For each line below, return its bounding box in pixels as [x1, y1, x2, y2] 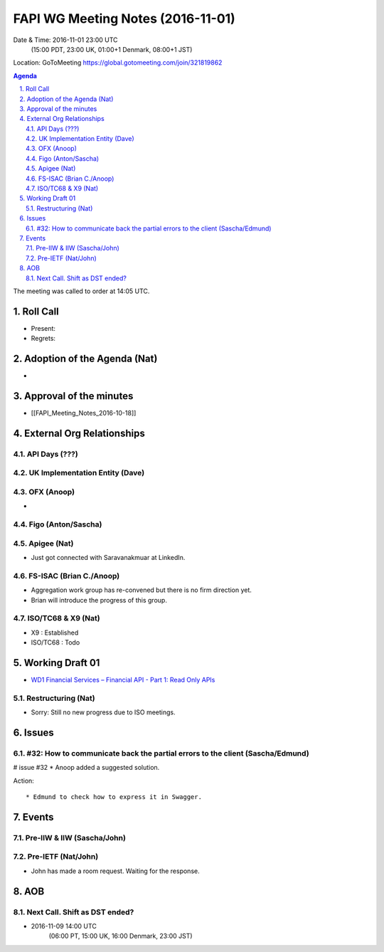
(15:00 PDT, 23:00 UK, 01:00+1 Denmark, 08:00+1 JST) [31, 45, 193, 53]
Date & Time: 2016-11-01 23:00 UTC [13, 36, 118, 44]
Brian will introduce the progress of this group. [31, 596, 167, 604]
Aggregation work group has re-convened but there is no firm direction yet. [31, 586, 252, 594]
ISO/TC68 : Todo [31, 638, 80, 647]
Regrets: [31, 334, 56, 343]
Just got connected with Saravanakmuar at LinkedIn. [31, 554, 186, 562]
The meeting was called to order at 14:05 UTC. [13, 287, 150, 295]
